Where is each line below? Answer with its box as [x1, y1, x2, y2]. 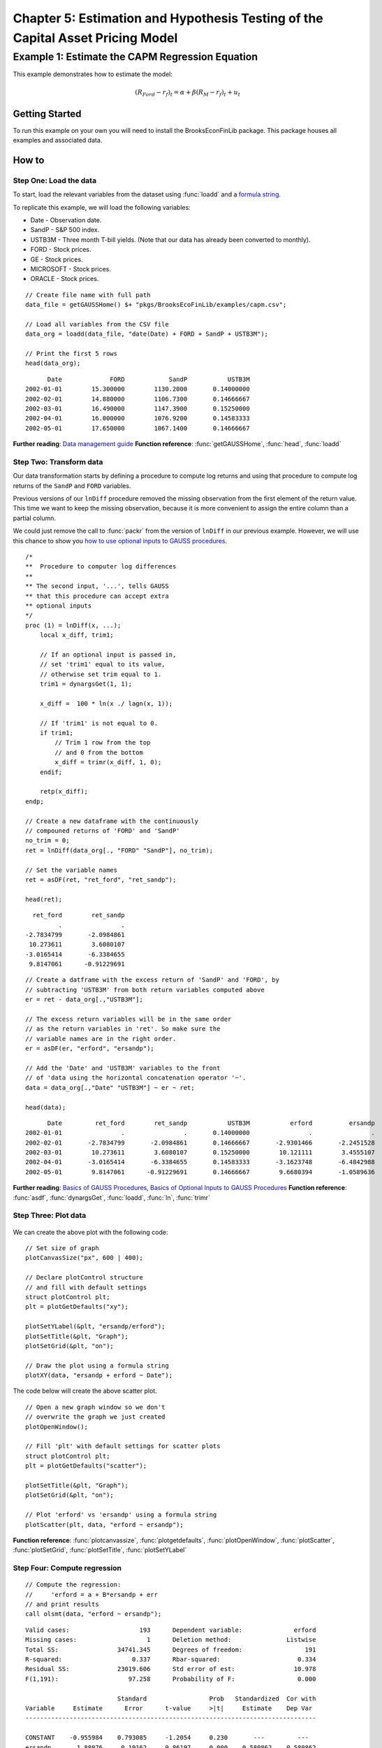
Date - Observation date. [30, 215, 102, 224]
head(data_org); [25, 359, 81, 367]
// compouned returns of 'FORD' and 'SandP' [25, 826, 181, 835]
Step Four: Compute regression [13, 1563, 122, 1573]
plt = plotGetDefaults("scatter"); [25, 1462, 147, 1470]
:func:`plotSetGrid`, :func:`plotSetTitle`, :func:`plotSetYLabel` [13, 1546, 187, 1554]
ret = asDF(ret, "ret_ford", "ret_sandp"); [25, 875, 177, 884]
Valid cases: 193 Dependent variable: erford [25, 1626, 316, 1634]
